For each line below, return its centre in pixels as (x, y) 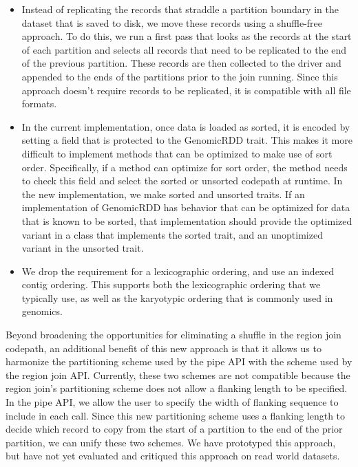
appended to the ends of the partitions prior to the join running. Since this (180, 76)
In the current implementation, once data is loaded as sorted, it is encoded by (186, 126)
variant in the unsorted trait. (83, 248)
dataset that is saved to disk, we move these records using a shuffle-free (172, 22)
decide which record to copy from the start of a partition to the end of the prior (174, 429)
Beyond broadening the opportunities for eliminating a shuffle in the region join (173, 335)
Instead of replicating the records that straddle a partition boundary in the (180, 9)
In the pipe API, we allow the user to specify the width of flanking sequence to (172, 402)
